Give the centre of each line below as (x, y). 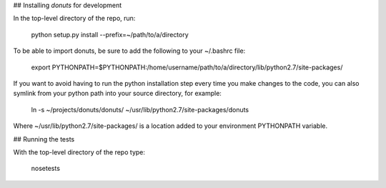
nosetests (46, 169)
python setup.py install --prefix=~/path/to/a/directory (110, 34)
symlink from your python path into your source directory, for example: (117, 94)
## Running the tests (44, 139)
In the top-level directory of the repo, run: (74, 19)
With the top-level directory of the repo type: (79, 152)
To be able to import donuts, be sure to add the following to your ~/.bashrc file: (129, 51)
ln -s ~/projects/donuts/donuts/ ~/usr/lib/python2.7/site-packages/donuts (140, 109)
